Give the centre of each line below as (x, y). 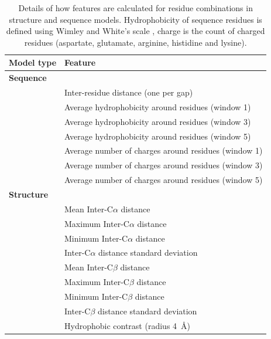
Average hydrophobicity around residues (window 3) (158, 121)
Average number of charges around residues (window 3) (164, 165)
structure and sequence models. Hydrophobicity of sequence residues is (135, 19)
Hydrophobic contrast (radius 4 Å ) (128, 325)
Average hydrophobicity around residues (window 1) (158, 106)
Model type (33, 62)
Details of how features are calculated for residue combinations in (135, 8)
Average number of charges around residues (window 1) (164, 150)
